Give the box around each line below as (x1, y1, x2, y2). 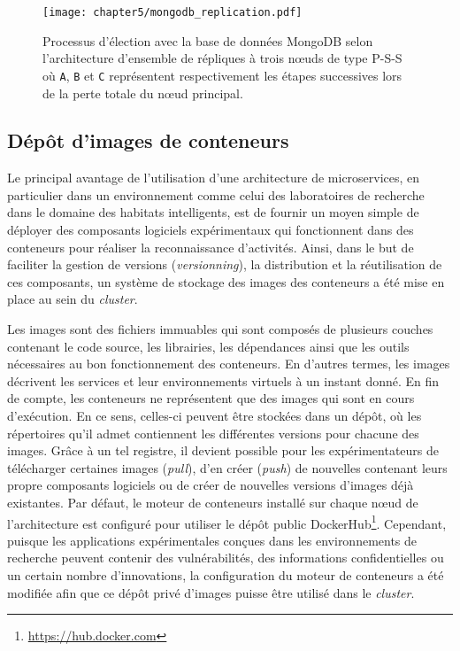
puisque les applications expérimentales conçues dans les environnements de (7, 531, 418, 549)
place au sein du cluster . (7, 290, 138, 308)
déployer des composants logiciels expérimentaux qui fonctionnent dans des (7, 221, 414, 239)
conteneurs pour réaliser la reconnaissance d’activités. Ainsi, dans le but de (7, 237, 414, 256)
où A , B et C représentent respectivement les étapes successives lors (42, 66, 402, 84)
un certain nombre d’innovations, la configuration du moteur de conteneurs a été (7, 566, 444, 585)
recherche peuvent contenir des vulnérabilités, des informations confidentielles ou (7, 548, 444, 567)
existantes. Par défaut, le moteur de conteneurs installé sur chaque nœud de (7, 492, 418, 511)
